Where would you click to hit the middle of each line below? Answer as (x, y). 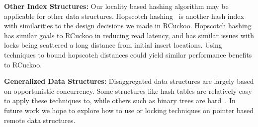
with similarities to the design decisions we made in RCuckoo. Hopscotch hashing (128, 26)
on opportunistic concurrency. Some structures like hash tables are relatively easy (128, 91)
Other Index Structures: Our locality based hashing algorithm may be (116, 6)
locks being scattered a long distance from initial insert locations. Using (113, 45)
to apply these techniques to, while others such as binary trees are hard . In (120, 100)
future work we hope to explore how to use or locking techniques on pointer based (129, 110)
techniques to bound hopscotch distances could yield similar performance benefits (128, 54)
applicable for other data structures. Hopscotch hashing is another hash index (124, 16)
